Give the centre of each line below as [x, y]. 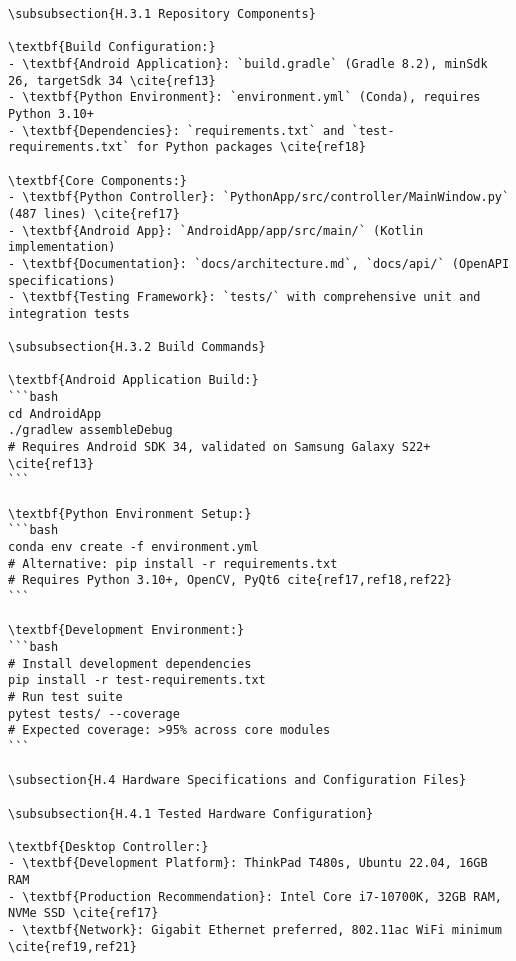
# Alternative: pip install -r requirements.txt [173, 563]
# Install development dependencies [130, 663]
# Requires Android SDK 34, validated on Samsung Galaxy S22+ [219, 447]
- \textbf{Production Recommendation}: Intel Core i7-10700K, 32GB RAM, [255, 896]
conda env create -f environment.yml [133, 547]
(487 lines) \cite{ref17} [94, 213]
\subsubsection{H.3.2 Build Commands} [137, 347]
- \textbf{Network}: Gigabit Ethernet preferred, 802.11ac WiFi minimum [255, 930]
